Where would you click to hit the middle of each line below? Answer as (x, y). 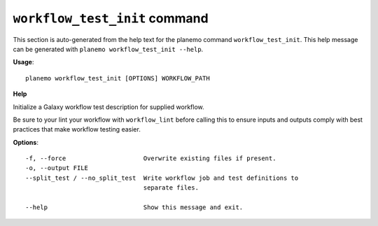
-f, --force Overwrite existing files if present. (151, 158)
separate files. (171, 188)
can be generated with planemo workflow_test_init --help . (108, 49)
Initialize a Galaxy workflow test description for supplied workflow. (108, 107)
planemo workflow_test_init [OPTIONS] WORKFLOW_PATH (118, 78)
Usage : (23, 62)
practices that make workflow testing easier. (77, 129)
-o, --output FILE (57, 168)
